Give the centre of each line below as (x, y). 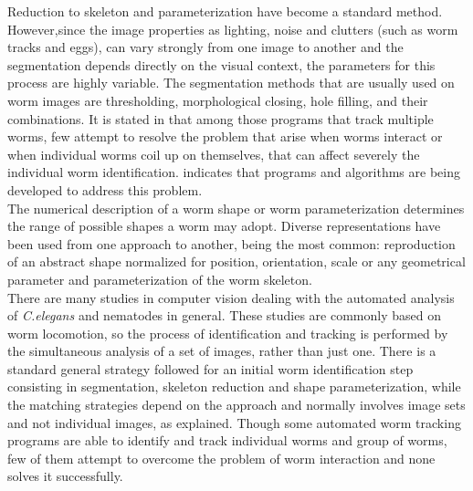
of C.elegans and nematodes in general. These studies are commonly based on (224, 315)
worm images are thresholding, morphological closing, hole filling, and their (218, 100)
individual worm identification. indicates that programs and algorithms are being (234, 172)
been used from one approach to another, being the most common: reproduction (231, 243)
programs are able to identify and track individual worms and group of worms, (227, 440)
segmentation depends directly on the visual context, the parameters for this (221, 64)
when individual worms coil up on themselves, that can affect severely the (214, 154)
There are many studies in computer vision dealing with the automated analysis (231, 297)
